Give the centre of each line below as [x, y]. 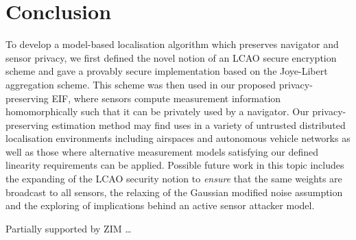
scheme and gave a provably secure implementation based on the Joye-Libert [167, 71]
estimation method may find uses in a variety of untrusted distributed [199, 124]
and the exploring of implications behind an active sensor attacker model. [160, 205]
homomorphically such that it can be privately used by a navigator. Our [157, 111]
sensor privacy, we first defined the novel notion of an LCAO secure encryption [171, 57]
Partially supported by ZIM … [69, 228]
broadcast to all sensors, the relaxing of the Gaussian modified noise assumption [174, 192]
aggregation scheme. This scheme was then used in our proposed [141, 84]
